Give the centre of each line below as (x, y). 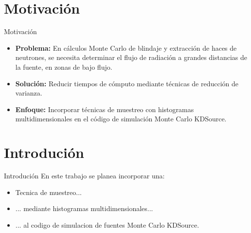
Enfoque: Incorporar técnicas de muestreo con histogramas (105, 109)
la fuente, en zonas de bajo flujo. (64, 67)
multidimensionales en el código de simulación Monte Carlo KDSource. (121, 119)
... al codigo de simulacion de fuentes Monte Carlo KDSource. (107, 224)
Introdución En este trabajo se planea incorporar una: (84, 175)
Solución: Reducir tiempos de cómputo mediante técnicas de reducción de (127, 83)
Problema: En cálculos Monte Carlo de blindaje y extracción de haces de (126, 48)
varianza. (29, 93)
